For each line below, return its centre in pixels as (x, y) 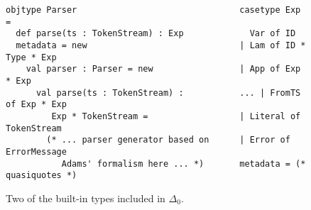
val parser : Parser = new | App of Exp (163, 69)
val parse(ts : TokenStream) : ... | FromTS (168, 93)
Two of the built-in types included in (86, 198)
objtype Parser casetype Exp (153, 10)
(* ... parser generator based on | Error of (168, 140)
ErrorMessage (36, 151)
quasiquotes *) (42, 176)
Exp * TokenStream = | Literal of (176, 116)
